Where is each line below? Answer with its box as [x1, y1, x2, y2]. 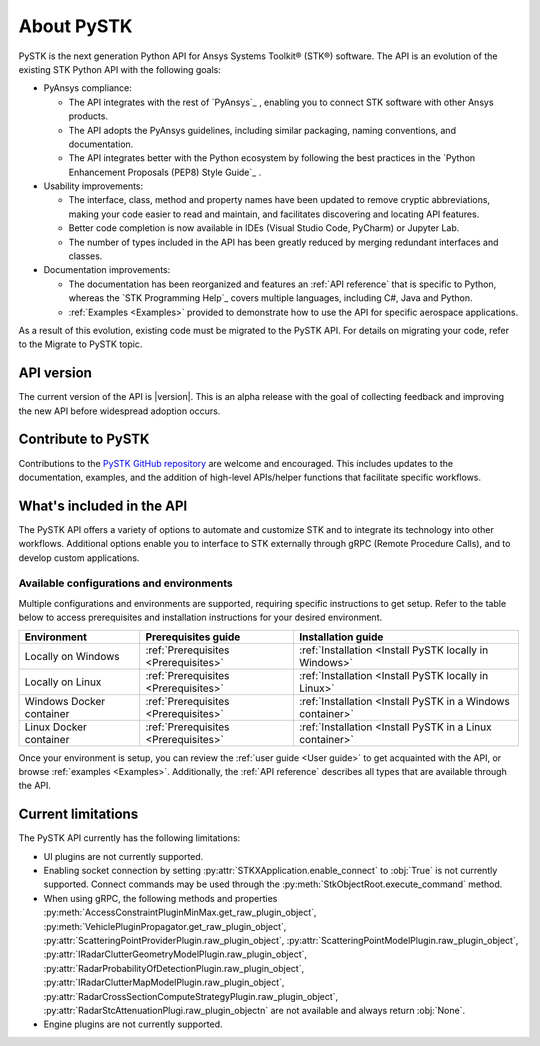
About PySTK [18, 15, 133, 37]
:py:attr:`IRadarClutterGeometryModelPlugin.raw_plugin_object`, [43, 948, 308, 960]
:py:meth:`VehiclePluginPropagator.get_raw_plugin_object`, [43, 920, 287, 932]
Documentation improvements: [43, 264, 171, 276]
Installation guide [298, 630, 384, 644]
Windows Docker [24, 694, 106, 708]
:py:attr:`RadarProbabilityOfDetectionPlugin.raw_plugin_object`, [43, 962, 305, 974]
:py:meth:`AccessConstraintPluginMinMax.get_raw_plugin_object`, [43, 906, 317, 919]
